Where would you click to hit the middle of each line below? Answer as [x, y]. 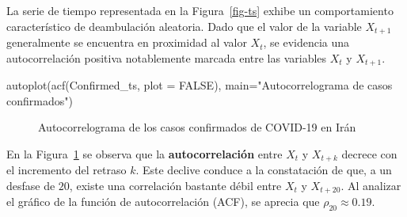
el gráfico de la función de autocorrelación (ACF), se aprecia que [163, 202]
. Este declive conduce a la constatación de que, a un [264, 170]
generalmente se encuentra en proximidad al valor [127, 42]
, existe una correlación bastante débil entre [175, 185]
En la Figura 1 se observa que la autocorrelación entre [145, 153]
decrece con [369, 153]
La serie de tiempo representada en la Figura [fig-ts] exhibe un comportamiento [200, 10]
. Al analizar [371, 185]
